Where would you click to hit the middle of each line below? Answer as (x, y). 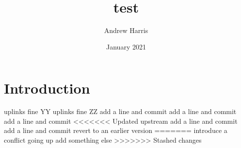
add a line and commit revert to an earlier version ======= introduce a (116, 130)
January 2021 (126, 46)
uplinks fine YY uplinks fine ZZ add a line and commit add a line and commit (120, 111)
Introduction (47, 88)
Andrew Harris (126, 30)
